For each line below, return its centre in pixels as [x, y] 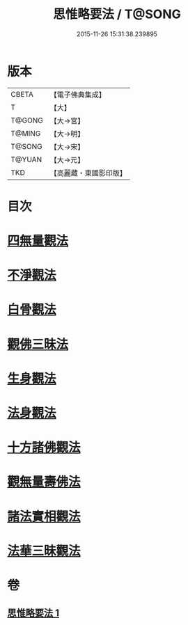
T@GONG [27, 120]
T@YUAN [26, 159]
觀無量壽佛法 [44, 482]
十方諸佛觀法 [44, 448]
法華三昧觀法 [44, 551]
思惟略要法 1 [33, 613]
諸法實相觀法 [44, 516]
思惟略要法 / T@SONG [117, 14]
